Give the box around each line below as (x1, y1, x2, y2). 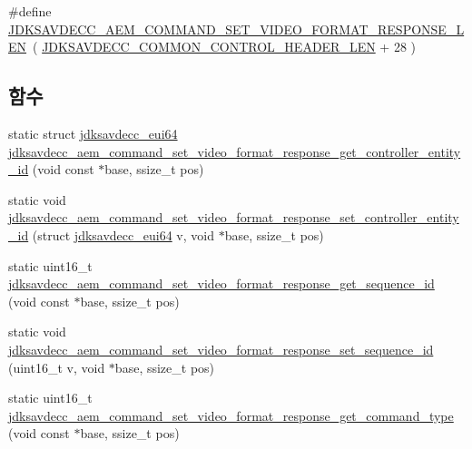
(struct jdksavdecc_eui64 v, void (32, 225, 214, 244)
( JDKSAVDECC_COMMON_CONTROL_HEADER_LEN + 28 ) (33, 37, 417, 56)
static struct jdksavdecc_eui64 (8, 123, 178, 142)
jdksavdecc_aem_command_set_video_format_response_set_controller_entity (8, 208, 459, 227)
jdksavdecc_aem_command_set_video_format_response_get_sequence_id (8, 274, 435, 293)
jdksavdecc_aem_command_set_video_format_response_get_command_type (8, 405, 454, 425)
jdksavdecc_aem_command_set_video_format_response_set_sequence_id (8, 339, 434, 358)
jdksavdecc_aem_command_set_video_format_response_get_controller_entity (8, 142, 461, 161)
